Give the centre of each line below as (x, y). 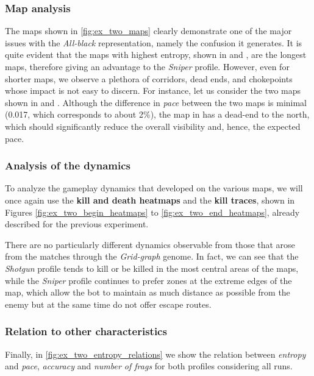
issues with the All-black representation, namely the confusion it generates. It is (154, 42)
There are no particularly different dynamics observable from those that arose (150, 244)
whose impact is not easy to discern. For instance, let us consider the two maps (153, 90)
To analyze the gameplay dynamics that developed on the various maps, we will (154, 188)
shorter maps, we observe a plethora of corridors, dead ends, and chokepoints (149, 78)
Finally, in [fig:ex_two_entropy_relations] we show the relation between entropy (155, 354)
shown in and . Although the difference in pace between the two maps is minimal (156, 102)
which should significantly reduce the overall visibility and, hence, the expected (153, 126)
